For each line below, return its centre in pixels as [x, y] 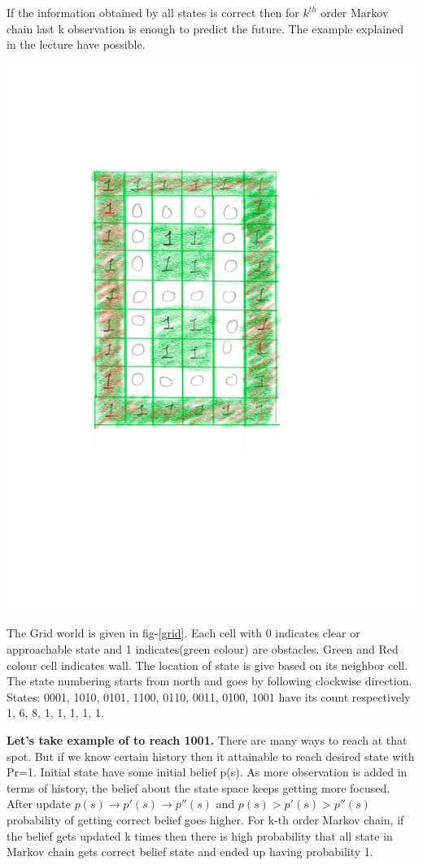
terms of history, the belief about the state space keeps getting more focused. [198, 787]
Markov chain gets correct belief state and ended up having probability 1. [190, 852]
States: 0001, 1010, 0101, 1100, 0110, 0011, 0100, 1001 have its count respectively [209, 696]
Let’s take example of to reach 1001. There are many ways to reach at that [207, 739]
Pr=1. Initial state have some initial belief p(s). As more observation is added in [207, 772]
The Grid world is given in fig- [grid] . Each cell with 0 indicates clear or [183, 633]
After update [39, 804]
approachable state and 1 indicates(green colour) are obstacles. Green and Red [203, 648]
